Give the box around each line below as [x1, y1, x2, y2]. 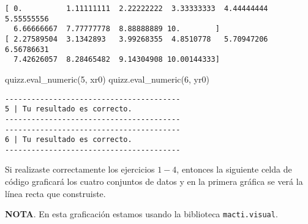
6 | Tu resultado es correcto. [5, 135, 132, 144]
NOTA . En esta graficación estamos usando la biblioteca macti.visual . [5, 207, 278, 220]
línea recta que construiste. [5, 187, 106, 200]
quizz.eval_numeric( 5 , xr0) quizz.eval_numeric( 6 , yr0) [5, 72, 209, 85]
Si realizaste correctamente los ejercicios [5, 163, 155, 176]
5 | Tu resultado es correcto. [5, 105, 132, 114]
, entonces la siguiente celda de [176, 163, 292, 176]
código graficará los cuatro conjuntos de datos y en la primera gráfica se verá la [5, 175, 303, 188]
